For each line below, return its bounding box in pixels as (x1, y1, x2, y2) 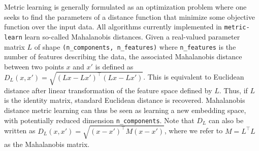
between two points (4, 61, 64, 71)
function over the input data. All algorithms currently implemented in (4, 21, 222, 32)
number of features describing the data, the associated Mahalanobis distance (4, 51, 242, 62)
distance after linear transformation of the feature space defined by (4, 85, 212, 95)
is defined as (95, 61, 134, 71)
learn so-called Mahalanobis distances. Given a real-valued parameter (24, 31, 240, 42)
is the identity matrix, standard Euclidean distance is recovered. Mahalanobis (4, 95, 245, 105)
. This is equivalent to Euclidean (143, 71, 244, 82)
